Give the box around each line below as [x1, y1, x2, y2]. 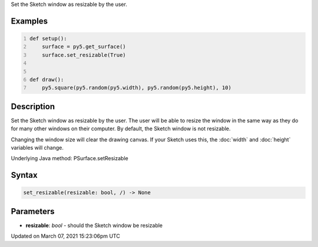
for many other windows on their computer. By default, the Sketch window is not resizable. [11, 125, 231, 132]
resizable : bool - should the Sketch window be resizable [25, 222, 163, 229]
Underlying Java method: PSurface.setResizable [11, 155, 129, 162]
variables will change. [11, 144, 64, 151]
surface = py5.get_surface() [42, 43, 126, 50]
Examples [11, 16, 48, 26]
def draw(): [29, 76, 64, 83]
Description [11, 101, 55, 111]
